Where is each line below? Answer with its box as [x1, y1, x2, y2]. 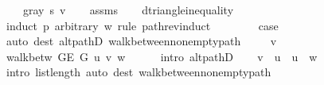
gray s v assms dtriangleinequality [22, 2, 234, 17]
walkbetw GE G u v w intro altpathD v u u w [6, 48, 318, 64]
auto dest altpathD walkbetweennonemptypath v [6, 33, 277, 49]
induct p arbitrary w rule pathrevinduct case [6, 17, 279, 33]
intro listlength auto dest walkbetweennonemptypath [6, 64, 271, 80]
